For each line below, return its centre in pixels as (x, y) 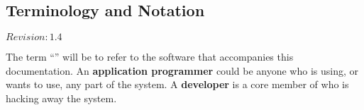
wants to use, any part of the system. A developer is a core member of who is (177, 84)
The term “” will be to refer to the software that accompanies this (150, 57)
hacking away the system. (61, 98)
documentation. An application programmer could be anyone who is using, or (182, 70)
